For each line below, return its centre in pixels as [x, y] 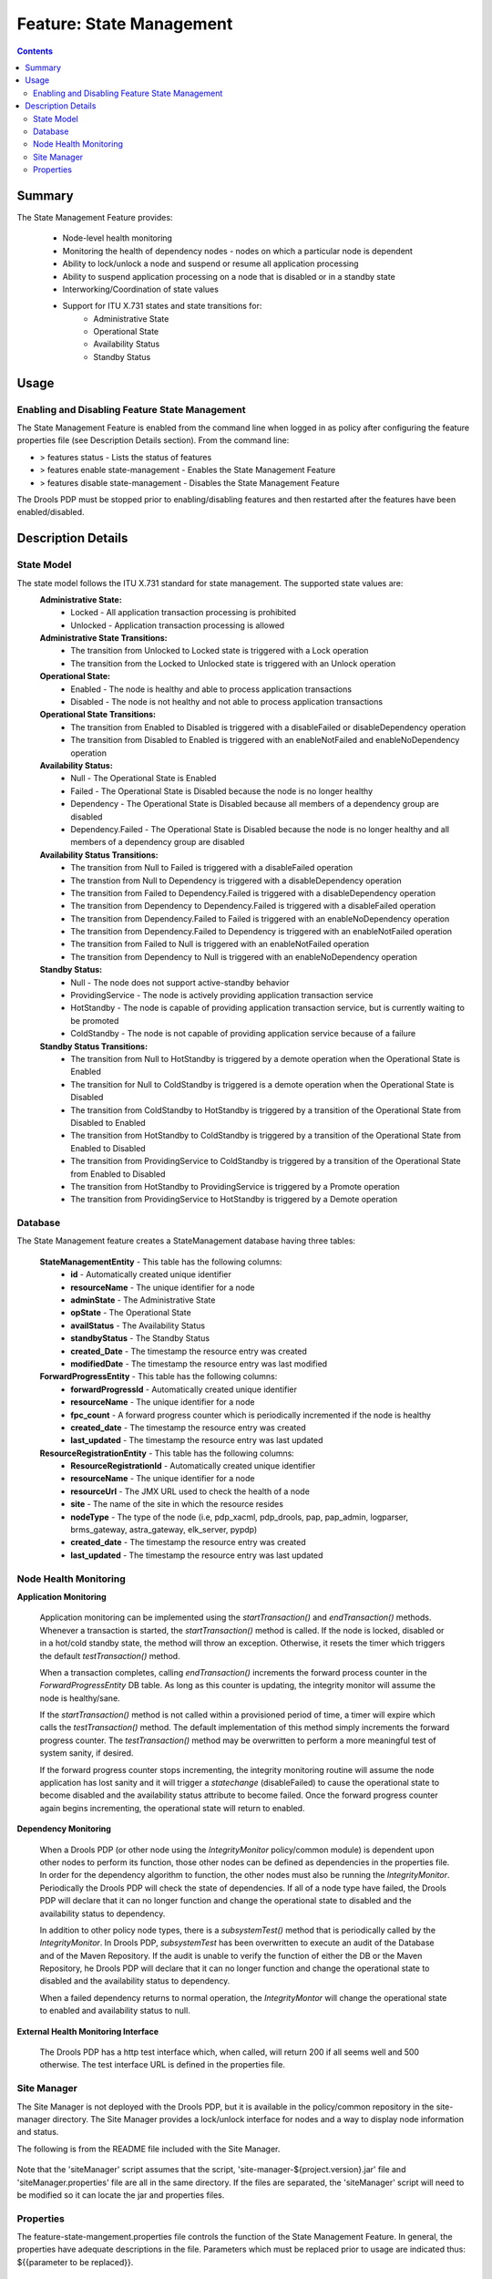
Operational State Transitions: [98, 715]
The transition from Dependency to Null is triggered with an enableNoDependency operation [244, 956]
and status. [38, 2132]
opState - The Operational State [131, 1313]
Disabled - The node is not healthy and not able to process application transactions [226, 702]
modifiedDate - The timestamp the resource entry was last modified [199, 1364]
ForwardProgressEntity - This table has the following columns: [159, 1377]
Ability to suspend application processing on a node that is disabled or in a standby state [229, 276]
